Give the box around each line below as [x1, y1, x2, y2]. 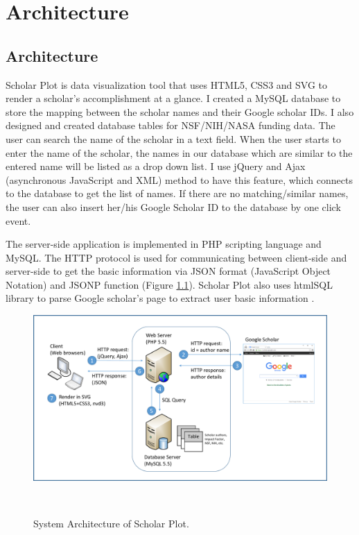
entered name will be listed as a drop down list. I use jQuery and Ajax [6, 159, 306, 173]
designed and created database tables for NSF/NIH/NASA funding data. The [6, 118, 335, 133]
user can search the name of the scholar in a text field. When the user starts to [6, 131, 341, 146]
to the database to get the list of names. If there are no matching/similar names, [6, 186, 349, 201]
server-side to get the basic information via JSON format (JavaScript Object [6, 264, 331, 278]
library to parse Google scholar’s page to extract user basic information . [6, 291, 315, 305]
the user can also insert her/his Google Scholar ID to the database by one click [6, 199, 341, 214]
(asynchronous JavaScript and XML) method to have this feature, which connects [6, 172, 353, 187]
